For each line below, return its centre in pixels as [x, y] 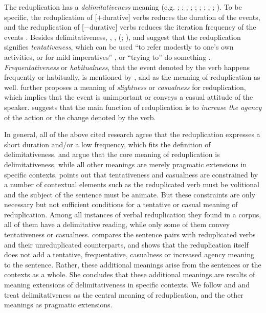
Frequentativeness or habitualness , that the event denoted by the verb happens [127, 67]
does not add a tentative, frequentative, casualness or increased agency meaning [129, 254]
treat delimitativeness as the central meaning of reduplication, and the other [124, 294]
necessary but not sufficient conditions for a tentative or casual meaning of [121, 204]
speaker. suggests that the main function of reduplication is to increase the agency [133, 107]
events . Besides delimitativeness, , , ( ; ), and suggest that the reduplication [123, 37]
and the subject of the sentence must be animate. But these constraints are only [130, 194]
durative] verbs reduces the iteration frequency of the [173, 27]
